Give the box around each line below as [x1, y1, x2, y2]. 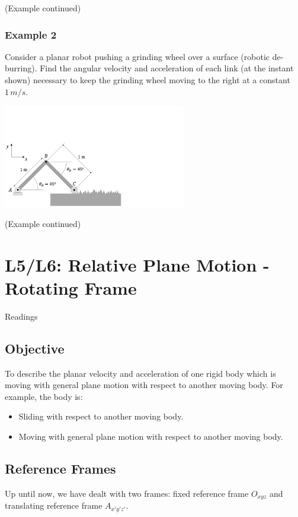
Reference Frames [5, 459, 116, 477]
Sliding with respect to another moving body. [18, 410, 184, 423]
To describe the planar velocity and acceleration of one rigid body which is [5, 367, 276, 379]
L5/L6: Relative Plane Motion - [5, 252, 270, 276]
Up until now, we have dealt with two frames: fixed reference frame [5, 487, 249, 499]
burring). [5, 62, 37, 74]
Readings [5, 310, 38, 322]
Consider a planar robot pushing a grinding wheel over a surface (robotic [5, 50, 270, 62]
